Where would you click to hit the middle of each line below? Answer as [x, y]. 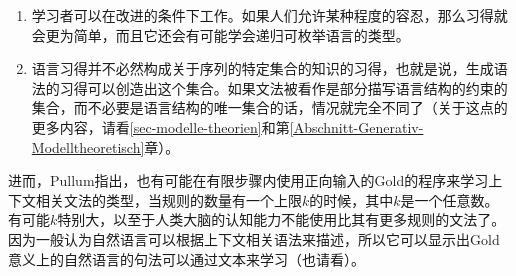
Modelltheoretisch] [88, 146]
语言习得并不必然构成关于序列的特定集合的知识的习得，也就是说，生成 [262, 68]
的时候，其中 [351, 199]
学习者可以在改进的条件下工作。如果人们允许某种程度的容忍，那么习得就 [269, 15]
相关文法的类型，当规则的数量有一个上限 [168, 199]
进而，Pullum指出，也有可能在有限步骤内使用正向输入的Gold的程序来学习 [248, 180]
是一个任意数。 [449, 199]
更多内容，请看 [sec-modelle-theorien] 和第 [160, 126]
